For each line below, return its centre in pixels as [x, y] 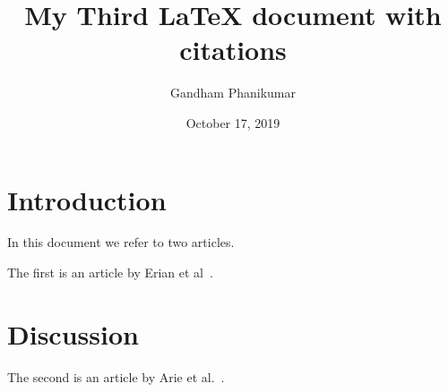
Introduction [87, 199]
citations [233, 50]
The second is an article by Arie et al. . [116, 376]
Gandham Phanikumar [233, 93]
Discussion [73, 333]
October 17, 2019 [233, 122]
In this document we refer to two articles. [121, 242]
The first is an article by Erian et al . [110, 273]
